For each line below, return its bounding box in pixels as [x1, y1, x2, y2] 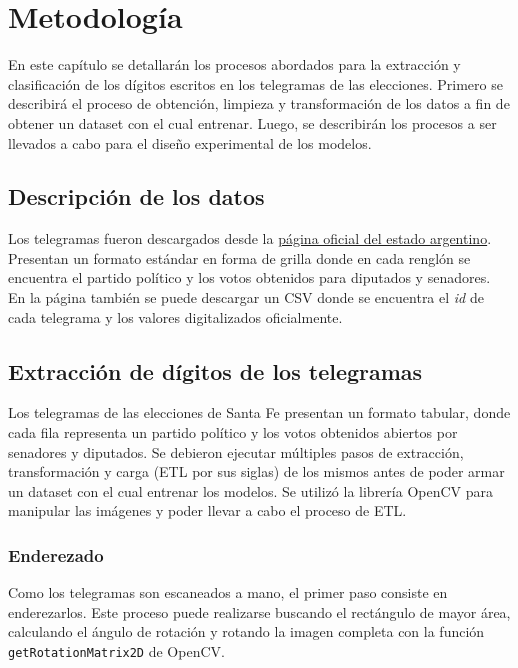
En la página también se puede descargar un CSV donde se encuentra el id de [8, 287, 484, 308]
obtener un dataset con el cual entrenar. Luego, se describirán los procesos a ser [8, 112, 497, 133]
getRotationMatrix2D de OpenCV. [8, 641, 225, 662]
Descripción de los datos [8, 181, 265, 212]
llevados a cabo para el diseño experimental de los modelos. [8, 132, 372, 153]
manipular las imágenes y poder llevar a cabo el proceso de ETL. [8, 500, 407, 521]
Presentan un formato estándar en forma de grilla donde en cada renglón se [8, 247, 471, 268]
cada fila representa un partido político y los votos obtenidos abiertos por [8, 422, 458, 443]
